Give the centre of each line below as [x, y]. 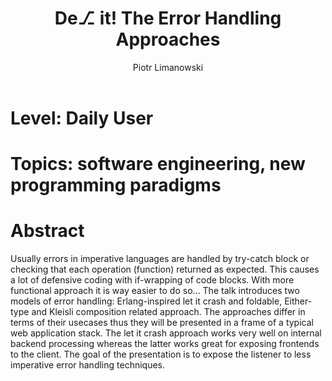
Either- [298, 301]
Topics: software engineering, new [158, 164]
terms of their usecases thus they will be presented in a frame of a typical [162, 323]
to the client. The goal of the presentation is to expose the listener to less [161, 354]
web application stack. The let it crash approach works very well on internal [166, 333]
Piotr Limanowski [168, 67]
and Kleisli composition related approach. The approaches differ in [168, 312]
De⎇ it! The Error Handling [168, 18]
